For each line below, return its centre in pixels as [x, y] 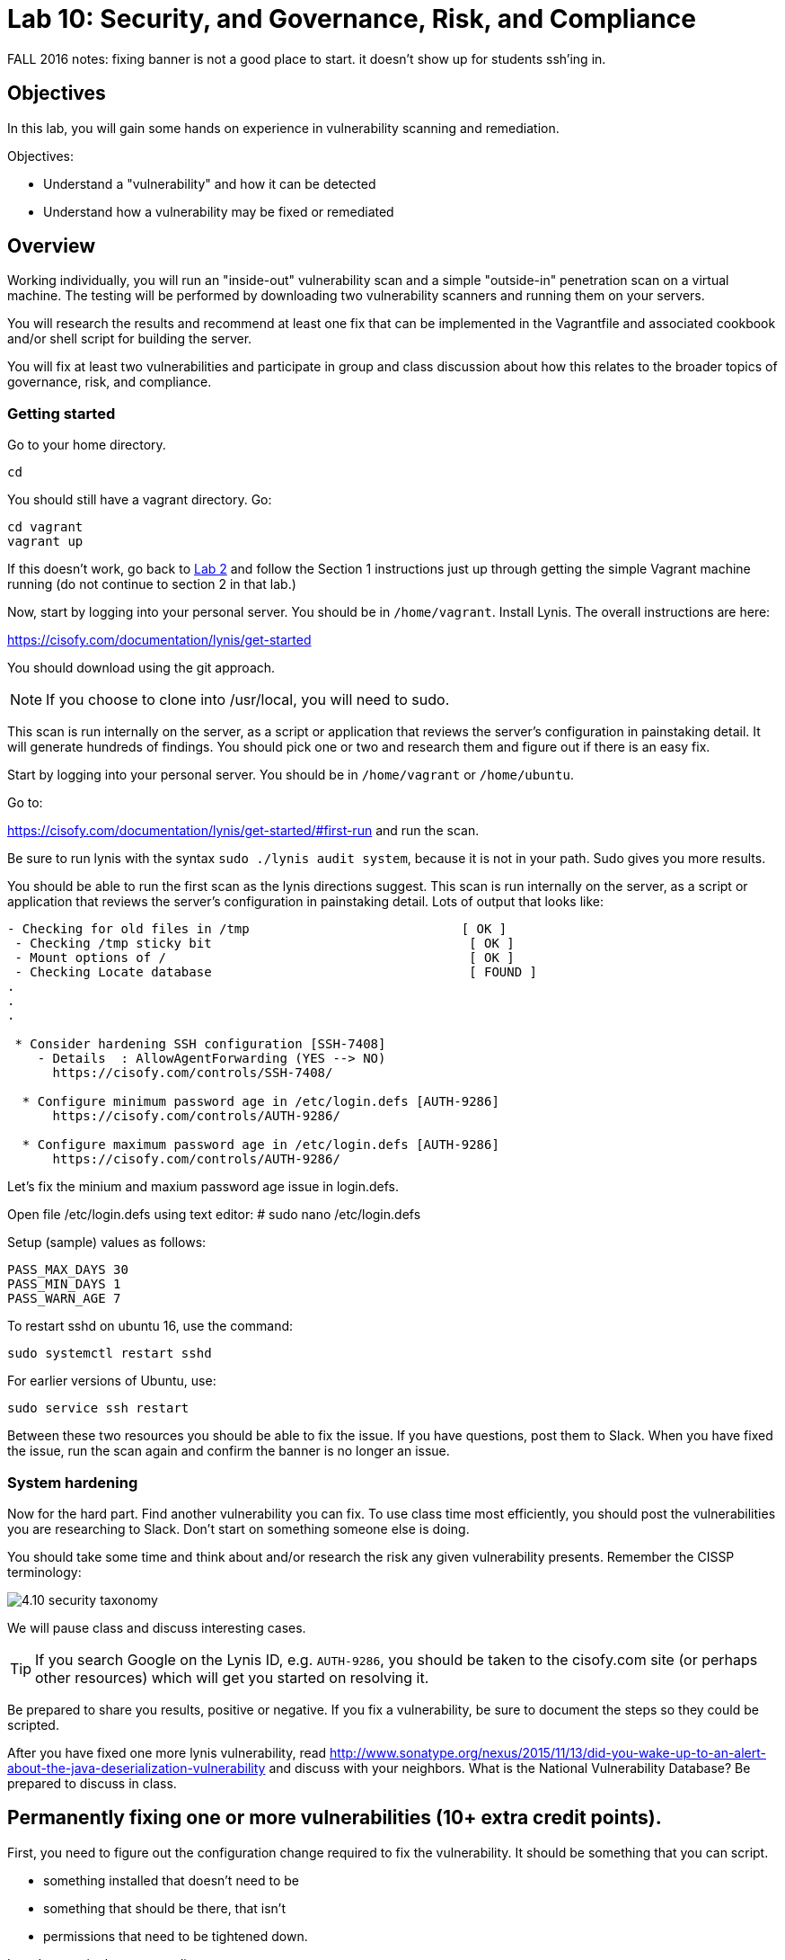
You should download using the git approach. [141, 668]
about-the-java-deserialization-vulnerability [137, 1768]
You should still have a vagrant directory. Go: [140, 500]
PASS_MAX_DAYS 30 [68, 1270]
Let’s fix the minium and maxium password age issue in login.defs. [203, 1187]
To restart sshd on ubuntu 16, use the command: [150, 1326]
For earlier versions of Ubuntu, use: [112, 1381]
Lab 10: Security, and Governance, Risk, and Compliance [352, 19]
